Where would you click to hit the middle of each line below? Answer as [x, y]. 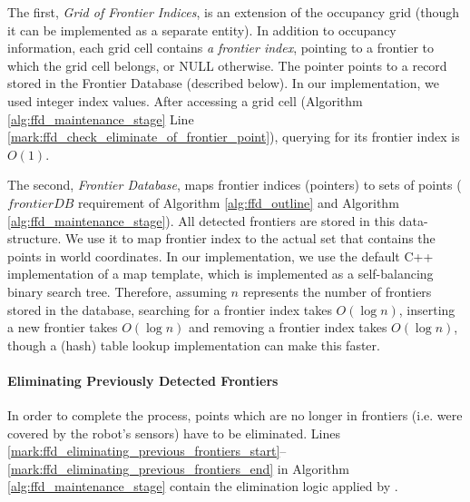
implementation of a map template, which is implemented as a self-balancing [220, 274]
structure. [34, 238]
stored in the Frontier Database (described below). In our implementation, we [224, 83]
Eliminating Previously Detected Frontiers [143, 380]
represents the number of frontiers [337, 291]
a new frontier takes [63, 327]
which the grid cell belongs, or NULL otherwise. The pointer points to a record [227, 65]
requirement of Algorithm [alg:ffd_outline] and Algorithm [239, 202]
